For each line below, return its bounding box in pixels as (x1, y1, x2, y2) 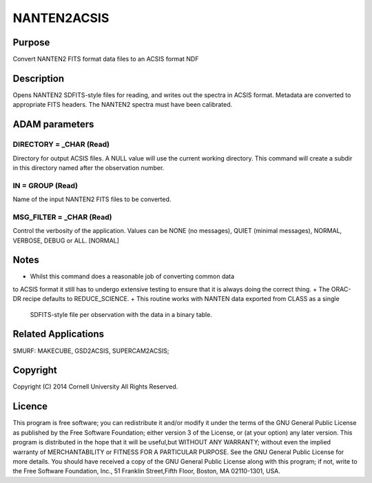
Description (12, 72, 65, 84)
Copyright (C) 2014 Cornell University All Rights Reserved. (12, 382, 178, 391)
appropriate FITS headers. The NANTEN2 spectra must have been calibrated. (12, 101, 233, 109)
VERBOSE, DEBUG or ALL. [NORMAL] (12, 236, 120, 245)
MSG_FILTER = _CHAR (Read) (12, 212, 112, 222)
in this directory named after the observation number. (12, 163, 165, 172)
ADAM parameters (12, 119, 94, 130)
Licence (12, 400, 48, 413)
